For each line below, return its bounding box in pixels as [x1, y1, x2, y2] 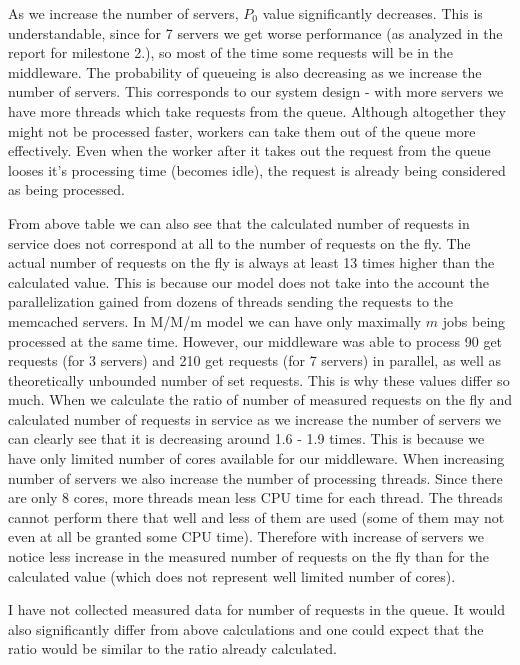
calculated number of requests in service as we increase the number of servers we [8, 408, 502, 429]
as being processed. [8, 179, 125, 200]
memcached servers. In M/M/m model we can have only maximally [8, 310, 422, 331]
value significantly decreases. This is [262, 3, 483, 23]
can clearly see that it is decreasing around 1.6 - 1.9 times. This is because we [8, 428, 485, 449]
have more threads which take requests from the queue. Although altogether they [8, 100, 506, 121]
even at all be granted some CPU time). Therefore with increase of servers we [8, 526, 484, 547]
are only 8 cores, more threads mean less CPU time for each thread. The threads [8, 487, 503, 508]
